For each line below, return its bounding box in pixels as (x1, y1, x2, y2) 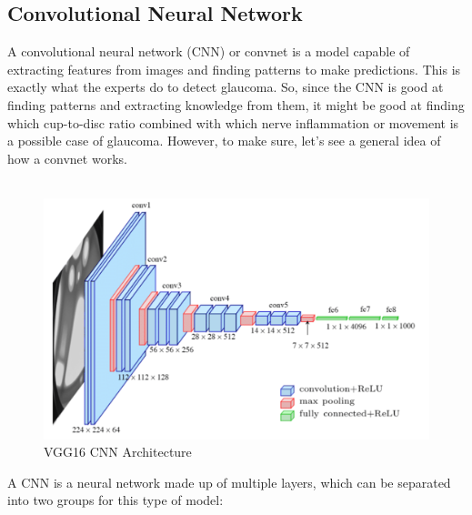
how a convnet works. (7, 148, 127, 167)
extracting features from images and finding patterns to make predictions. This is (7, 59, 461, 78)
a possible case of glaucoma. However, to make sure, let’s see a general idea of (7, 131, 441, 150)
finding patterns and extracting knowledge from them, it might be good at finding (7, 95, 465, 114)
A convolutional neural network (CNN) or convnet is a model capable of (7, 42, 410, 61)
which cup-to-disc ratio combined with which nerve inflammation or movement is (7, 113, 459, 132)
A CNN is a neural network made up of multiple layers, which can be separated (7, 472, 451, 491)
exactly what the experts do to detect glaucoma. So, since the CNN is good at (7, 77, 444, 96)
